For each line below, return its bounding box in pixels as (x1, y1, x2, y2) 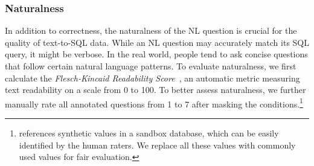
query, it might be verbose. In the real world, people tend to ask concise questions (5, 48, 308, 60)
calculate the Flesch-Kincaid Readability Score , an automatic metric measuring (5, 71, 300, 84)
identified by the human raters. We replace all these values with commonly (19, 138, 296, 151)
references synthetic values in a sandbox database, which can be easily (19, 127, 279, 139)
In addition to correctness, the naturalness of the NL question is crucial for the (5, 24, 297, 37)
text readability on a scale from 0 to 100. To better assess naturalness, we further (5, 83, 306, 96)
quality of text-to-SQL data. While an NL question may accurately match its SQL (5, 36, 309, 48)
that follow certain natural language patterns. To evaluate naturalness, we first (5, 60, 296, 72)
